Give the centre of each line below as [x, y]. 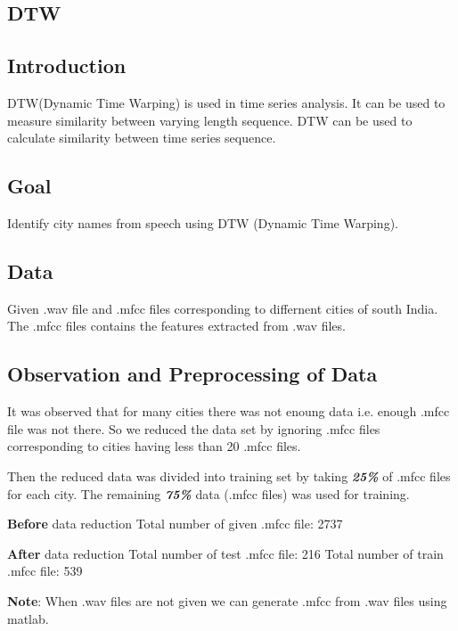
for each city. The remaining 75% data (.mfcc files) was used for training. [209, 493]
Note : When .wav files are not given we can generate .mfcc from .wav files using [227, 600]
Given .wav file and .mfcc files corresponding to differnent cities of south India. [223, 308]
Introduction [67, 66]
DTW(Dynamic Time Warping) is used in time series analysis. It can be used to [226, 102]
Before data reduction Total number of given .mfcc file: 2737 [175, 524]
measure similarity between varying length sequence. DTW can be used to [210, 120]
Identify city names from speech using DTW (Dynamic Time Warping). [203, 222]
